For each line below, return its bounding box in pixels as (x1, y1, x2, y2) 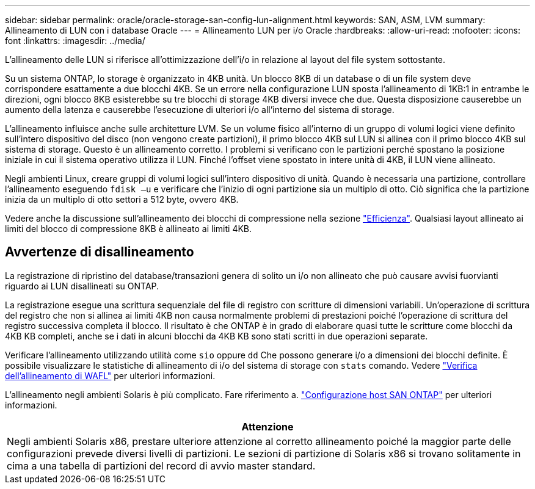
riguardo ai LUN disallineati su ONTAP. (5, 280, 159, 291)
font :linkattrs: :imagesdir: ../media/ (5, 35, 145, 46)
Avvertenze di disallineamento (5, 244, 194, 260)
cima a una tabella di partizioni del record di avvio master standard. (7, 459, 316, 472)
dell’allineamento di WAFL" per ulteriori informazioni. (5, 370, 216, 381)
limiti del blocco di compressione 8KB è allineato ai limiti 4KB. (5, 223, 252, 234)
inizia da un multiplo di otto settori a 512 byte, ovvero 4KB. (5, 194, 239, 205)
